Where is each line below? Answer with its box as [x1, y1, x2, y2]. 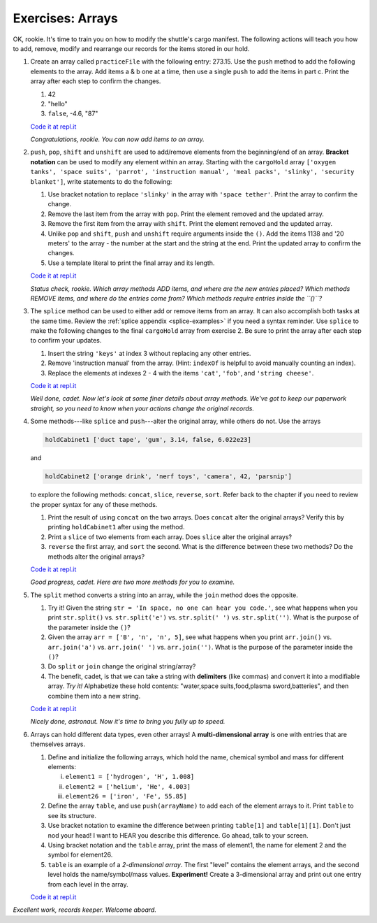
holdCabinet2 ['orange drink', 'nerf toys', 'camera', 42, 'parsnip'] [45, 473, 293, 480]
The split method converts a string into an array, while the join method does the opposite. [30, 591, 298, 599]
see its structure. [47, 811, 97, 820]
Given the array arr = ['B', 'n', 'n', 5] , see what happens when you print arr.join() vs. [47, 633, 332, 641]
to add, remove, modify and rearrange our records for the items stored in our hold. [13, 44, 250, 52]
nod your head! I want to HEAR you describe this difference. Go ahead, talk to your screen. [47, 831, 309, 839]
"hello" [47, 99, 68, 108]
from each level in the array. [47, 880, 128, 888]
